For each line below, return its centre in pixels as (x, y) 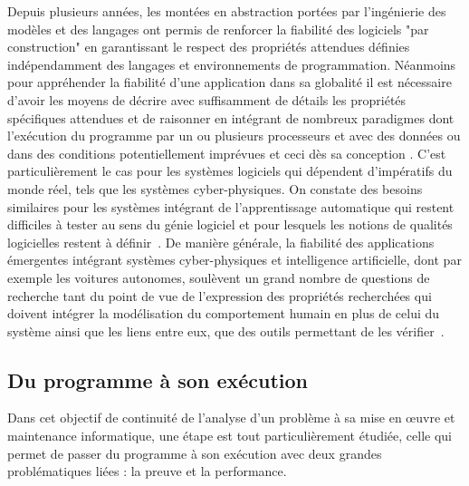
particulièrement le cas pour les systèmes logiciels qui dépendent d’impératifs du (230, 171)
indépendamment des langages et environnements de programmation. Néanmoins (232, 64)
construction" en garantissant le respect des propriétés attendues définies (209, 47)
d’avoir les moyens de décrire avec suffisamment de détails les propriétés (207, 99)
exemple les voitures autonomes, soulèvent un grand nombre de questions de (219, 277)
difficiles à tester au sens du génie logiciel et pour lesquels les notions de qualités (230, 224)
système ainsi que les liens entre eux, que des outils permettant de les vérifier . (226, 330)
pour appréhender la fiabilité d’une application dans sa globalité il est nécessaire (230, 82)
